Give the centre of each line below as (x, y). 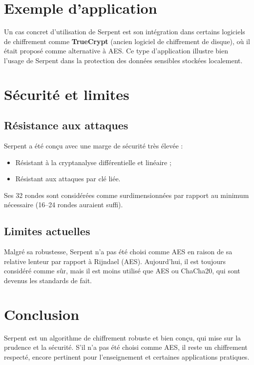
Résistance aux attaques (66, 125)
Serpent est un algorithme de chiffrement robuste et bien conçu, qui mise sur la (123, 337)
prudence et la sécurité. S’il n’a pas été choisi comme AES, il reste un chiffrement (126, 347)
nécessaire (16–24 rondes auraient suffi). (63, 205)
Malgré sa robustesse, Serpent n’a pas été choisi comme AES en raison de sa (118, 252)
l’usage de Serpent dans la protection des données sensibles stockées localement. (123, 60)
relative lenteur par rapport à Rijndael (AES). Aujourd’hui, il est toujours (115, 261)
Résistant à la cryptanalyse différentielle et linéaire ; (93, 162)
